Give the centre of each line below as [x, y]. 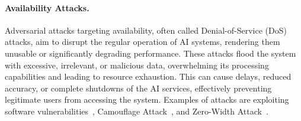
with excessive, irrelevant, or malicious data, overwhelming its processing [137, 65]
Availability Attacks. [47, 7]
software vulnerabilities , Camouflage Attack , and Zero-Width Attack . [137, 111]
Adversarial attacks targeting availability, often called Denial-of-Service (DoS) [146, 30]
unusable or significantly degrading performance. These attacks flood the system [150, 53]
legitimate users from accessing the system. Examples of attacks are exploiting [147, 99]
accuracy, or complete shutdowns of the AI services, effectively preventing [138, 88]
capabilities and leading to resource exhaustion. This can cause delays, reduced [148, 76]
